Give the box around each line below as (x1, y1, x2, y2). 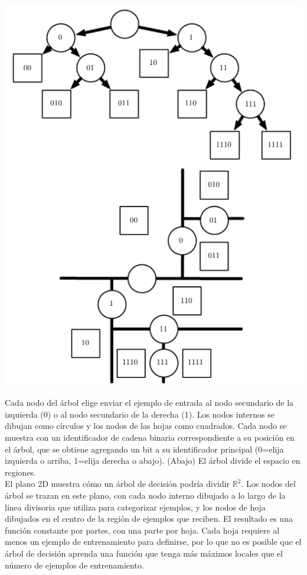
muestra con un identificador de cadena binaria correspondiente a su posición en (5, 431, 295, 443)
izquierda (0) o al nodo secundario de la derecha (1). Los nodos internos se (5, 408, 275, 420)
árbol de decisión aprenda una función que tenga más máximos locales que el (5, 547, 283, 559)
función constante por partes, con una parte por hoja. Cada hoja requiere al (5, 524, 280, 536)
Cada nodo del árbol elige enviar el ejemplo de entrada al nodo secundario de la (5, 396, 294, 409)
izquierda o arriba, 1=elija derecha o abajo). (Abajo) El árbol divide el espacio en (5, 454, 301, 467)
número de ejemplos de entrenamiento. (5, 558, 144, 571)
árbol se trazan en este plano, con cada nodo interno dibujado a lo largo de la (5, 489, 286, 501)
